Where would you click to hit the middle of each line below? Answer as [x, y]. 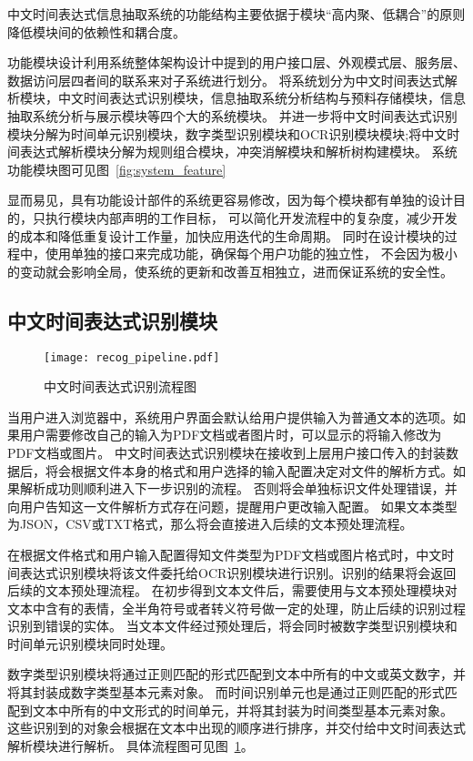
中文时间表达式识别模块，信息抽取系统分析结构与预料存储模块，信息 [262, 98]
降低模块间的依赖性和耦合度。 [96, 31]
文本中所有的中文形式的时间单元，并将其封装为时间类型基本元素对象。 [242, 710]
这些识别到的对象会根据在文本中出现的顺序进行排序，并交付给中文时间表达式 [236, 728]
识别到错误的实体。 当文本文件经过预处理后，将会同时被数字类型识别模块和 [232, 626]
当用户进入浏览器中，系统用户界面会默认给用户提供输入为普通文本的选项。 [230, 416]
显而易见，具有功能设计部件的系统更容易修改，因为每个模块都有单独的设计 [230, 200]
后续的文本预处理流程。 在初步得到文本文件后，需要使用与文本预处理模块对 [232, 590]
